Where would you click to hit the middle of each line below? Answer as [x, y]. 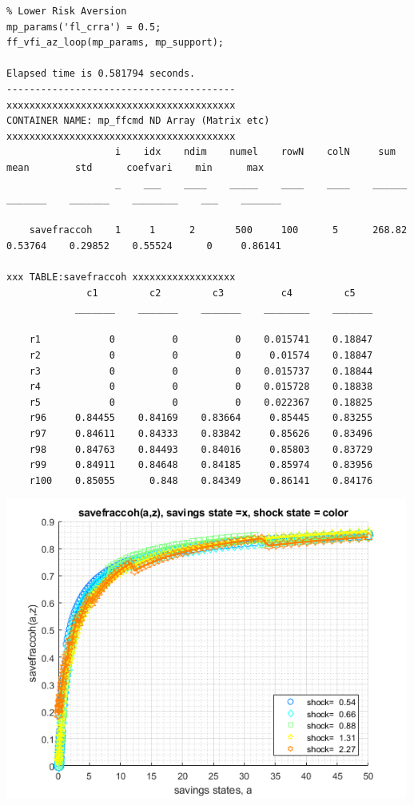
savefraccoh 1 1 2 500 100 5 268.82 [218, 230]
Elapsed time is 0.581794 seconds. [101, 74]
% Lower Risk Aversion [67, 11]
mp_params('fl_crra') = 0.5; [84, 27]
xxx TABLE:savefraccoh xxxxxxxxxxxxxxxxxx [121, 278]
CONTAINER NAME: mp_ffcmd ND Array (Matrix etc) [138, 121]
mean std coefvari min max [135, 167]
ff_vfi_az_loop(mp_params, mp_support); [115, 43]
